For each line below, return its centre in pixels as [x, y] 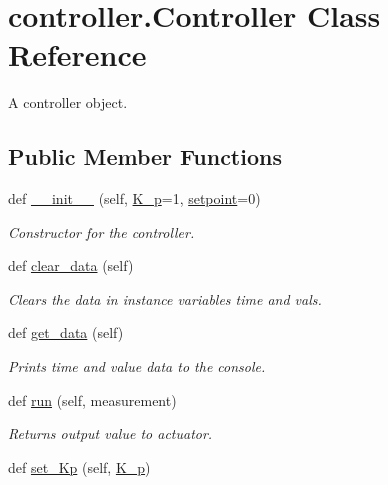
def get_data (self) [66, 332]
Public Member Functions [145, 156]
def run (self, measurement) [92, 399]
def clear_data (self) [71, 265]
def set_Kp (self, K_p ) [79, 466]
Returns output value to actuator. [110, 433]
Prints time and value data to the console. [137, 366]
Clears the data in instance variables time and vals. [165, 298]
